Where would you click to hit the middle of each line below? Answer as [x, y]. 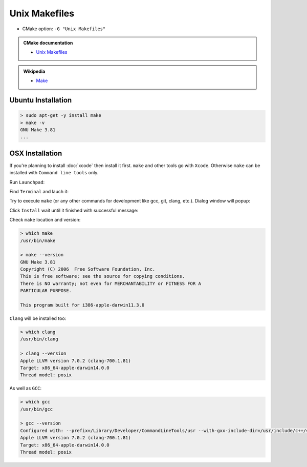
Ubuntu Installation [41, 100]
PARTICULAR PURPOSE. [46, 291]
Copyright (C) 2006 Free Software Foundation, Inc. [88, 269]
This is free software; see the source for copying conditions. [103, 276]
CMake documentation [48, 43]
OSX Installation [36, 153]
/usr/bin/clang [39, 339]
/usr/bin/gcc [37, 409]
